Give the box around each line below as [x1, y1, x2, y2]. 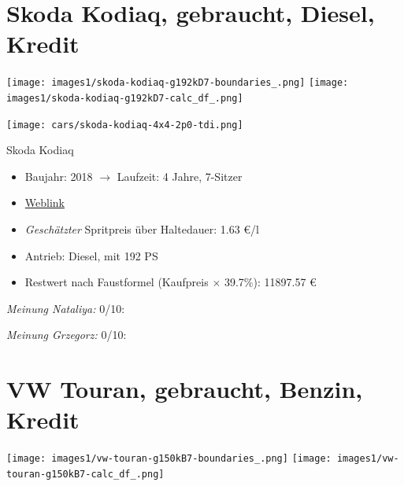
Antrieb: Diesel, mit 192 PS [24, 247, 158, 263]
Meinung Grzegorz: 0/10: [6, 326, 127, 343]
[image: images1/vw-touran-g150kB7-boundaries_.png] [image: [6, 453, 332, 465]
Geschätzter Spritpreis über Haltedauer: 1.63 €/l [24, 221, 259, 237]
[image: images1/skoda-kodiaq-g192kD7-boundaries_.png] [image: [6, 77, 349, 89]
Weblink [24, 194, 65, 211]
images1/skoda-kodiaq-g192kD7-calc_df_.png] [6, 92, 243, 104]
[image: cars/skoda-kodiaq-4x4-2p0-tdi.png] [6, 119, 243, 131]
